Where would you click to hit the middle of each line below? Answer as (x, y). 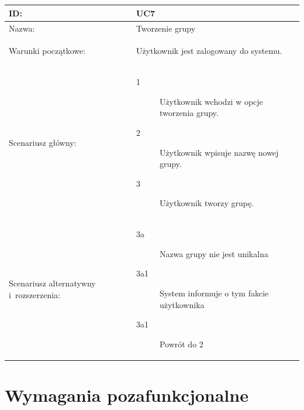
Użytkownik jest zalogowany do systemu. (209, 51)
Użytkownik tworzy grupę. (206, 203)
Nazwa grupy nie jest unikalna (214, 253)
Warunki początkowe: (47, 51)
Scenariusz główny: (43, 142)
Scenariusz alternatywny (52, 283)
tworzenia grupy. (189, 113)
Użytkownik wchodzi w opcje (211, 101)
